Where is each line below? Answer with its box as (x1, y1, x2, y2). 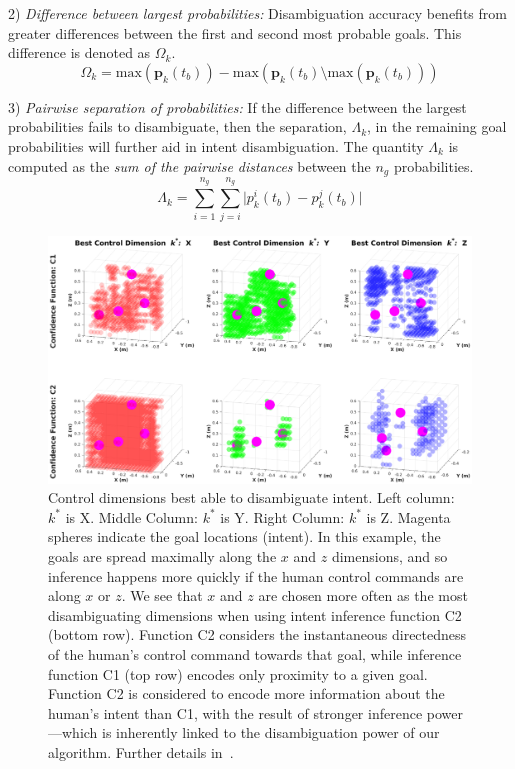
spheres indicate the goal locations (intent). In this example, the (48, 526, 441, 547)
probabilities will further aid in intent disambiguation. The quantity (8, 135, 424, 156)
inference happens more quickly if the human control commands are (48, 565, 464, 586)
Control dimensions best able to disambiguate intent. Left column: (48, 487, 455, 508)
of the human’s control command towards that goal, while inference (48, 643, 462, 664)
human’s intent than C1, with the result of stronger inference (48, 702, 423, 723)
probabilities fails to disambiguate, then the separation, (8, 116, 347, 137)
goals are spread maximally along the (48, 545, 277, 566)
